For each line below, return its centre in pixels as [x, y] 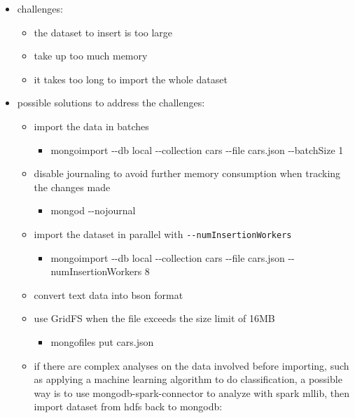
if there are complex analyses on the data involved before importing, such [192, 365]
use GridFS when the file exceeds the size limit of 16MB [154, 318]
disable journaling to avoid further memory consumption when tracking [187, 173]
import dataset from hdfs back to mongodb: [128, 406]
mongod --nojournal [93, 210]
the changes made [72, 187]
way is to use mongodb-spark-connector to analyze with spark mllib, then [192, 392]
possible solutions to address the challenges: [111, 103]
